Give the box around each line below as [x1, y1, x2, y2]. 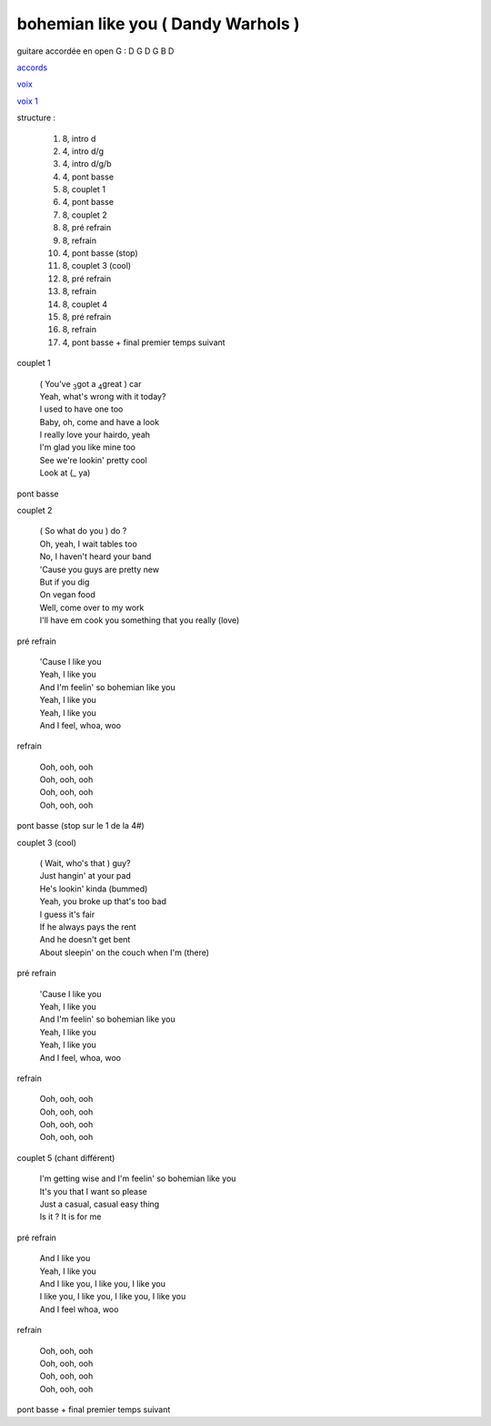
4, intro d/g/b [62, 158, 112, 169]
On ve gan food [39, 589, 95, 600]
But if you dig [39, 576, 90, 587]
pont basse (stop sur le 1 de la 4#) [16, 820, 145, 831]
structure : [16, 112, 56, 123]
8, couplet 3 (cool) [62, 260, 132, 271]
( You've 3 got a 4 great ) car [39, 378, 142, 392]
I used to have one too [39, 403, 124, 414]
